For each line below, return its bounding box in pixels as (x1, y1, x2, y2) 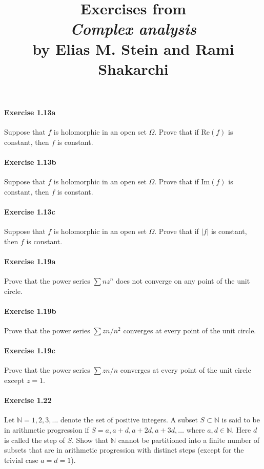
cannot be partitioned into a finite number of (118, 434, 260, 445)
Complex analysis (70, 18, 196, 39)
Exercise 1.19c (4, 345, 55, 356)
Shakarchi (98, 58, 169, 79)
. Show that (72, 434, 109, 445)
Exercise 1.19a (4, 255, 56, 266)
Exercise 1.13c (4, 206, 55, 217)
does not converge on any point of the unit (116, 275, 250, 286)
